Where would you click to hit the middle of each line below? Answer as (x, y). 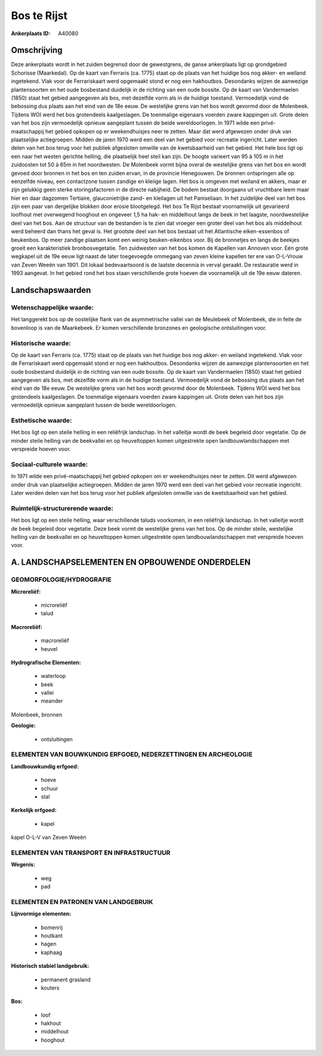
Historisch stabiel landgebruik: (50, 966)
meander (52, 701)
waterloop (53, 676)
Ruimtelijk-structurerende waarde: (62, 508)
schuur (49, 788)
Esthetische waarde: (41, 420)
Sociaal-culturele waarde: (49, 464)
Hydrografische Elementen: (46, 662)
